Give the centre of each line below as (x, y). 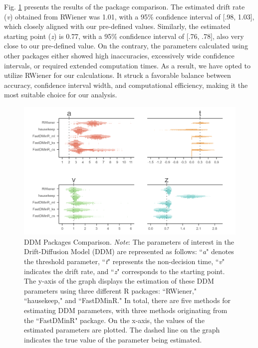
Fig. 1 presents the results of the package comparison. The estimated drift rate (125, 6)
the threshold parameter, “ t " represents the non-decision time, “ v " (125, 261)
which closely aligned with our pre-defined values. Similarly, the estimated (117, 26)
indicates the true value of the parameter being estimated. (113, 339)
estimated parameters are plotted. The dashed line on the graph (122, 330)
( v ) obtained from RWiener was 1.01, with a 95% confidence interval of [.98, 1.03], (129, 16)
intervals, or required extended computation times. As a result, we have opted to (127, 65)
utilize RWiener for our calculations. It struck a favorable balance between (118, 75)
